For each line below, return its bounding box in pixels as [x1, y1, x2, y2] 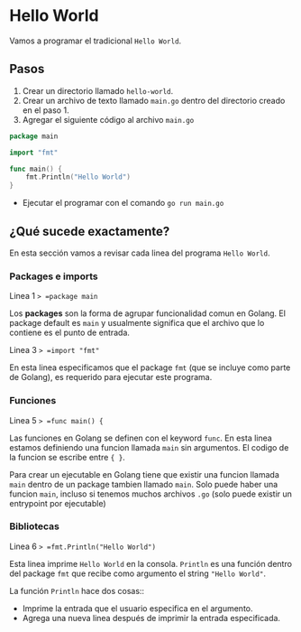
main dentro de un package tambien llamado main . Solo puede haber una [9, 479, 278, 489]
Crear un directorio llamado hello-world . [22, 85, 174, 96]
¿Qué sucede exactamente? [9, 223, 170, 239]
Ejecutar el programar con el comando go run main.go [22, 198, 224, 209]
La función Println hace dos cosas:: [9, 585, 145, 596]
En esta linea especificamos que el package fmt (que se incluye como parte [9, 362, 291, 373]
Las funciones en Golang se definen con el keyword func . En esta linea [9, 432, 272, 443]
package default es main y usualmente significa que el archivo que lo [9, 318, 265, 329]
